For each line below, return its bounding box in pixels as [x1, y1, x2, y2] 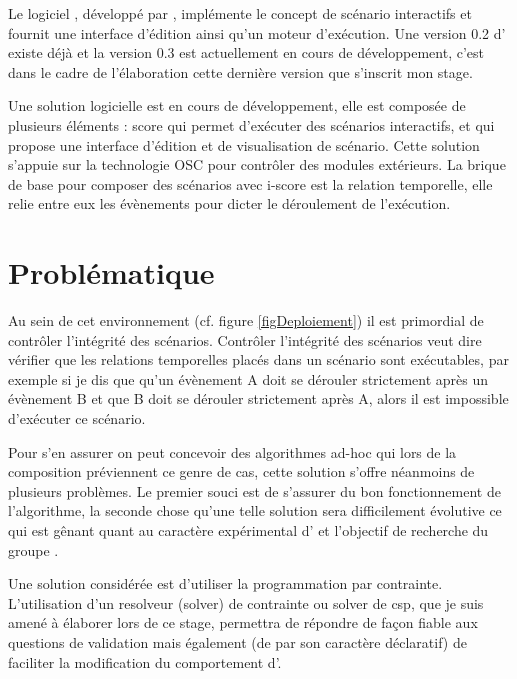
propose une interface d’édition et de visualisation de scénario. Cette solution [8, 134, 480, 155]
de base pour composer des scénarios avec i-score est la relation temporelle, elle [8, 173, 493, 194]
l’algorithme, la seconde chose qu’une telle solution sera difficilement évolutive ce [8, 500, 502, 521]
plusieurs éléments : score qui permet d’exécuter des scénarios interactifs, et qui [8, 114, 495, 135]
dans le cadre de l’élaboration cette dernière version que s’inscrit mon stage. [8, 61, 473, 82]
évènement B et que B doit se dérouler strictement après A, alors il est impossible [8, 388, 509, 409]
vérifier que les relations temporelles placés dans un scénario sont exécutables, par [8, 349, 509, 370]
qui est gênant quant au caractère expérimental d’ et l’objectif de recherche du [8, 520, 489, 540]
